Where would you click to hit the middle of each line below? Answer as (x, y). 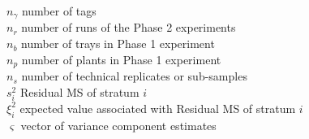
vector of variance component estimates (118, 125)
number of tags (59, 11)
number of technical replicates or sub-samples (134, 76)
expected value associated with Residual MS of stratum (158, 108)
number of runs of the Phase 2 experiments (129, 27)
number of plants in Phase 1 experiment (121, 59)
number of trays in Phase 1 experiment (118, 43)
